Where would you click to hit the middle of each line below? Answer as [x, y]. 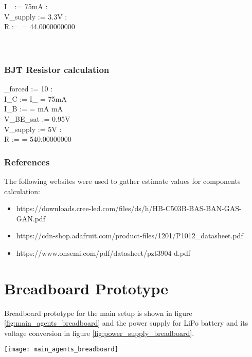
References [27, 162]
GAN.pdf [31, 218]
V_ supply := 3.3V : [36, 16]
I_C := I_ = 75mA [35, 98]
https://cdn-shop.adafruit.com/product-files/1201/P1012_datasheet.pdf [130, 236]
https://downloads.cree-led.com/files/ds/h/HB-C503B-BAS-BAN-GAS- [129, 208]
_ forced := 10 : [29, 89]
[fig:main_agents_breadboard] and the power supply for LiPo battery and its [126, 323]
